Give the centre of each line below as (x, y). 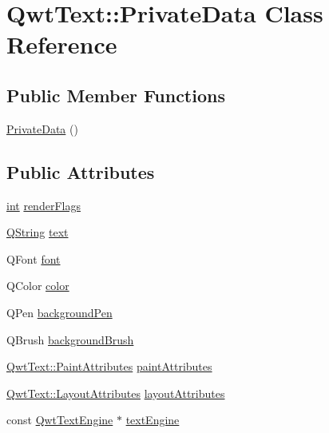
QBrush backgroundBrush (70, 339)
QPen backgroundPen (59, 312)
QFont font (34, 258)
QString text (38, 232)
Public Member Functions (116, 95)
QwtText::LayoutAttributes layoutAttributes (116, 393)
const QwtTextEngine (60, 420)
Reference (62, 44)
